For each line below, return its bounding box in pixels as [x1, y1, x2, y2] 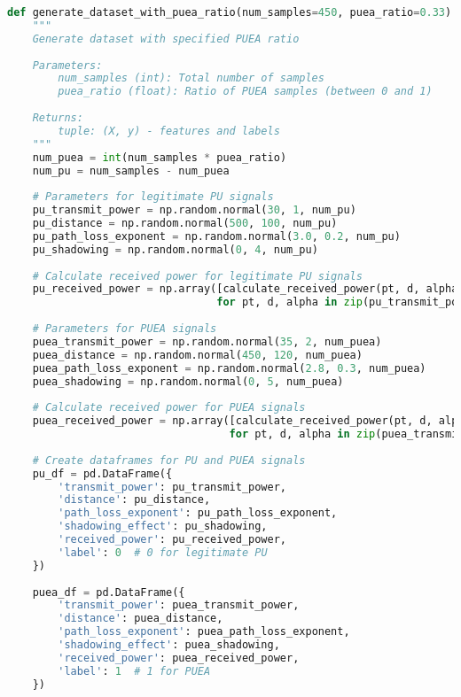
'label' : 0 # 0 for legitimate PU [58, 546, 268, 559]
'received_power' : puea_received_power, [58, 651, 300, 664]
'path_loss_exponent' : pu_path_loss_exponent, [58, 507, 338, 520]
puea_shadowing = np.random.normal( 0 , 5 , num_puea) [32, 375, 344, 388]
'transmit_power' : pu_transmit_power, [58, 480, 287, 493]
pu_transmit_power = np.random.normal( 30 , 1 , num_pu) [32, 204, 356, 217]
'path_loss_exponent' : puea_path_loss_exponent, [58, 625, 350, 639]
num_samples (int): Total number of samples [58, 72, 324, 85]
